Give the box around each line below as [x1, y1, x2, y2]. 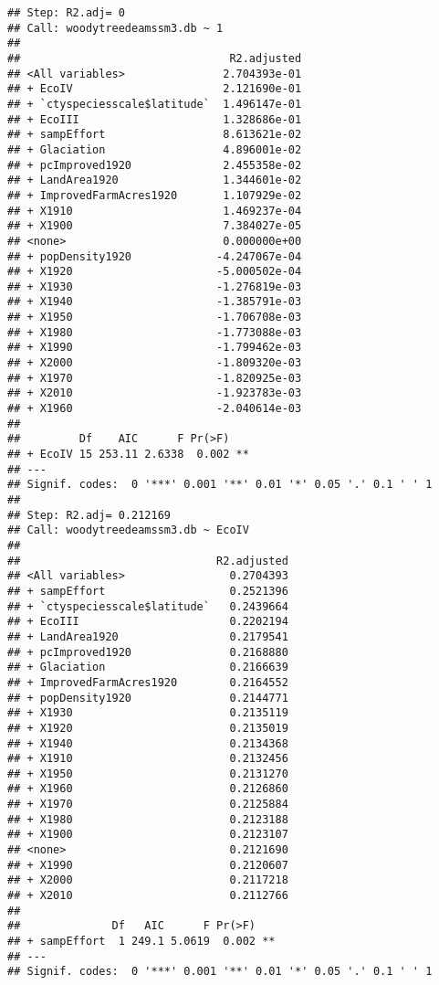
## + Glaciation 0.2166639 [7, 661, 288, 674]
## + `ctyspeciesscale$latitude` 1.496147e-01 [7, 97, 302, 111]
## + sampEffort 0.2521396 [7, 584, 288, 598]
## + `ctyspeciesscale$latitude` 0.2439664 [7, 599, 288, 613]
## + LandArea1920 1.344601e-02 [7, 174, 302, 187]
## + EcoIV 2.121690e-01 [7, 82, 302, 96]
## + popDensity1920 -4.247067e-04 [7, 249, 302, 263]
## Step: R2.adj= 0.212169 [7, 508, 171, 522]
